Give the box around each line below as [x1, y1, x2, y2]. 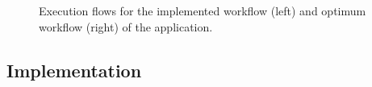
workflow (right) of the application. [39, 18, 213, 35]
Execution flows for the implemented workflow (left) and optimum [39, 2, 366, 19]
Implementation [6, 57, 142, 82]
